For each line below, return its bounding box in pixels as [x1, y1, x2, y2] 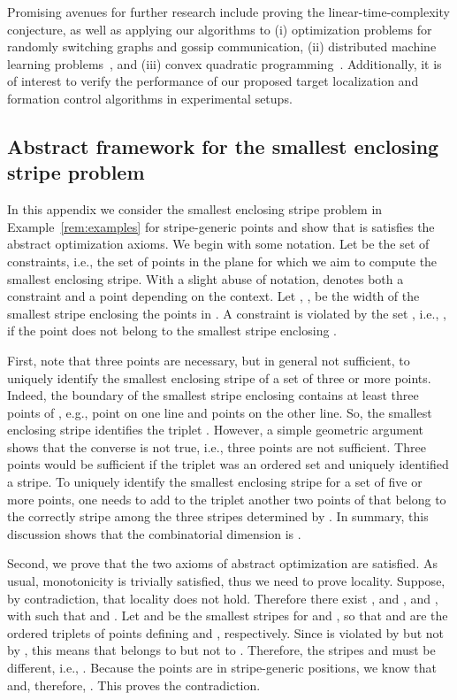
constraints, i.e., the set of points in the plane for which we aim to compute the [7, 251, 438, 270]
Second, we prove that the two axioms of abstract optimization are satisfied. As [7, 554, 438, 573]
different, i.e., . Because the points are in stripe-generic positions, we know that [7, 658, 438, 676]
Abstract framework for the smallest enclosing [7, 132, 439, 159]
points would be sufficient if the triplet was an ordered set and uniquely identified [7, 455, 449, 473]
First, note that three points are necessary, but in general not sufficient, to [7, 350, 410, 369]
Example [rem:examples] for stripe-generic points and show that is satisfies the [7, 217, 435, 235]
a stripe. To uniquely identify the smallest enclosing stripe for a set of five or [7, 473, 423, 491]
